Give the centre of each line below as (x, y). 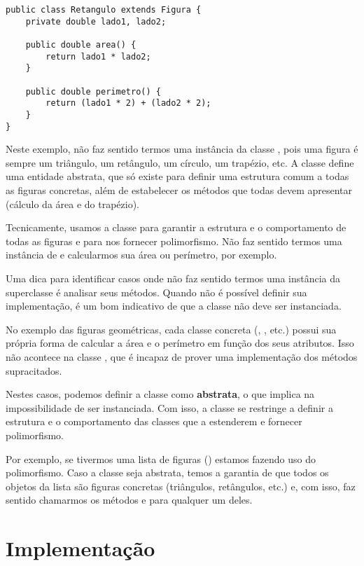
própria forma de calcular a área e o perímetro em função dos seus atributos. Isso (180, 343)
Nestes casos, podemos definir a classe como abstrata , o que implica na (160, 394)
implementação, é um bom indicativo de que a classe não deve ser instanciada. (174, 306)
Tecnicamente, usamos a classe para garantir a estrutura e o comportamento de (176, 227)
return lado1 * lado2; (98, 56)
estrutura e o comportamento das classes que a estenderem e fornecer (154, 421)
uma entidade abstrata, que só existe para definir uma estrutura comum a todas (177, 176)
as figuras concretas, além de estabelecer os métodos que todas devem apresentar (179, 190)
